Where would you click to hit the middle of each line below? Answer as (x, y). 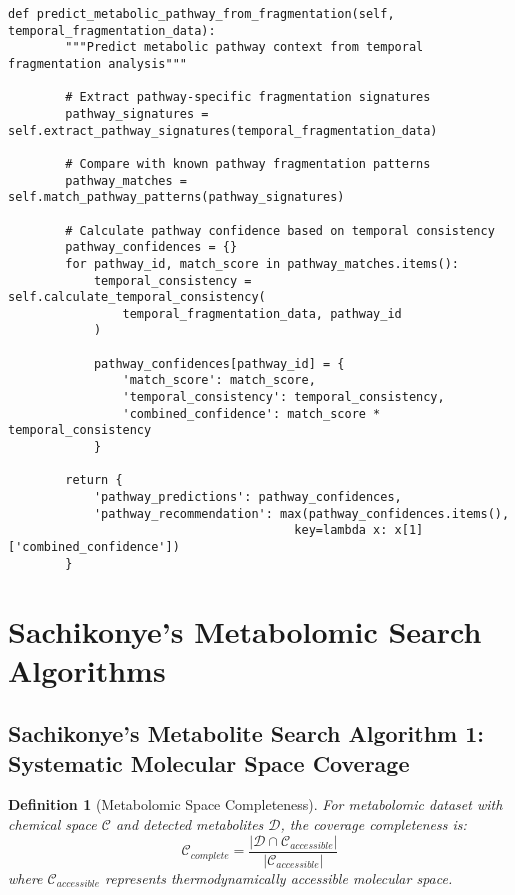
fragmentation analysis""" (97, 63)
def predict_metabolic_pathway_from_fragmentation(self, (201, 14)
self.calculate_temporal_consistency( (137, 297)
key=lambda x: (341, 530)
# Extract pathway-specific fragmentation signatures (248, 97)
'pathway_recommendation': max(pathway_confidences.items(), (301, 513)
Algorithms (87, 669)
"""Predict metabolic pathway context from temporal (244, 47)
